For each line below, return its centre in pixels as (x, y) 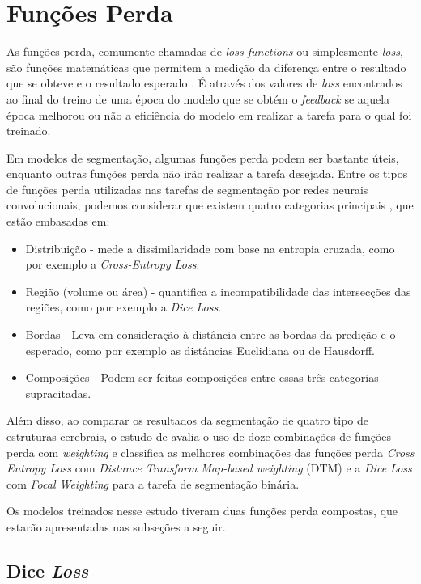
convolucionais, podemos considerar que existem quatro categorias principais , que (210, 205)
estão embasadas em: (58, 221)
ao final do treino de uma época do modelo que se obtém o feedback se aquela (198, 98)
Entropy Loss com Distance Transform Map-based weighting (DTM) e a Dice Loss (209, 468)
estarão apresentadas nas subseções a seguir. (116, 526)
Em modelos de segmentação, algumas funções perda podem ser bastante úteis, (203, 157)
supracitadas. (58, 393)
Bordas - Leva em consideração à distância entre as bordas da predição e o (210, 334)
